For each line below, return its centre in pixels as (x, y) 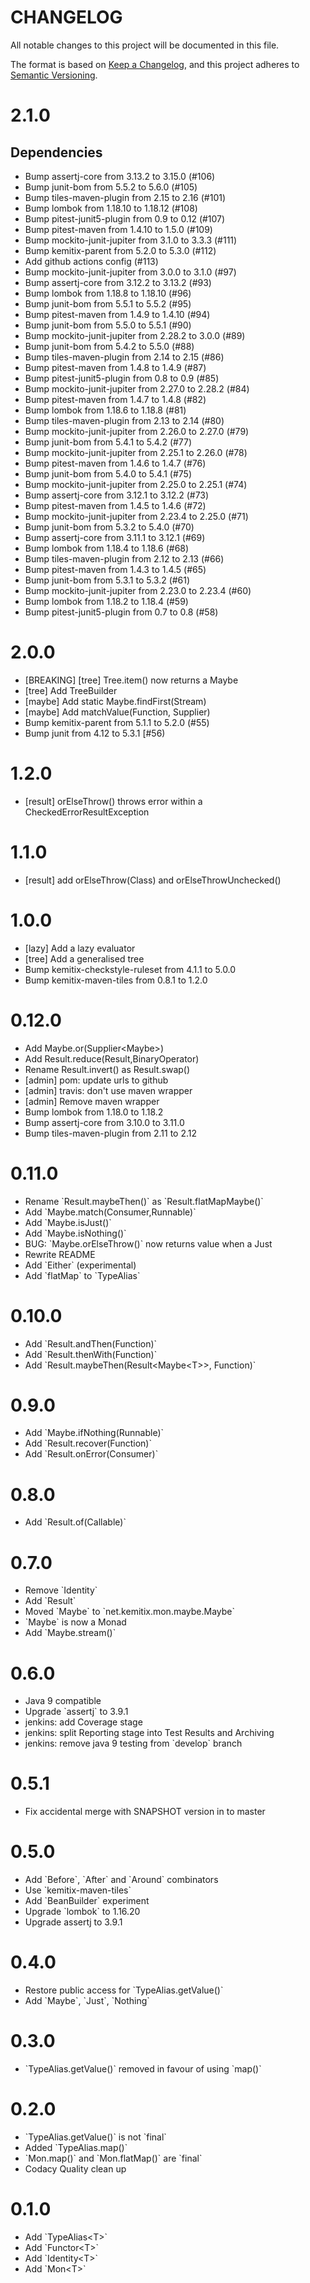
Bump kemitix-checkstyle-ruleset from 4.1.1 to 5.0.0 (130, 969)
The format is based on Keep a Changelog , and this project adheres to (155, 64)
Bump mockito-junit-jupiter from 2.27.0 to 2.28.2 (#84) (137, 388)
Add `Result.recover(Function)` (88, 1443)
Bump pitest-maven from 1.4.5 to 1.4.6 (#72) (115, 505)
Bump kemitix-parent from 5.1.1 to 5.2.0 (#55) (117, 722)
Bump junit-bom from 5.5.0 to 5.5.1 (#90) (108, 325)
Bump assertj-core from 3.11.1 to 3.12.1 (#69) (115, 537)
